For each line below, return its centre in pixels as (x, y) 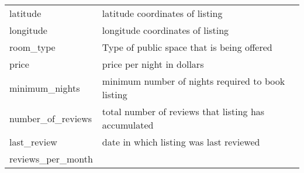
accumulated (128, 125)
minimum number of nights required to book (194, 81)
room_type (32, 47)
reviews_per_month (51, 159)
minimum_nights (45, 88)
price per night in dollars (153, 64)
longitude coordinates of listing (165, 30)
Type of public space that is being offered (187, 47)
